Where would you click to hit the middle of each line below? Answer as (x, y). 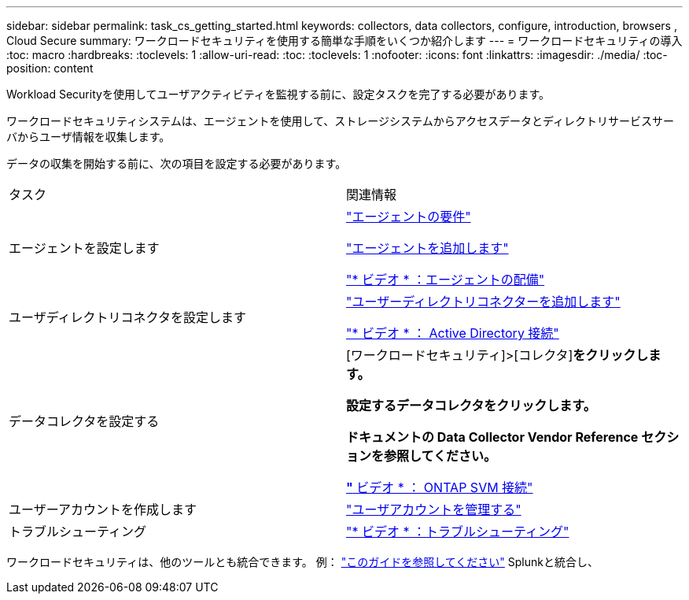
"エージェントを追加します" (427, 248)
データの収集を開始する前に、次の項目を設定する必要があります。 (177, 163)
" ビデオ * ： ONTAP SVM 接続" (440, 487)
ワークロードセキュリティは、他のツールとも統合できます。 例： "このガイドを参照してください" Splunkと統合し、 (302, 562)
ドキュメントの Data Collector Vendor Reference (492, 437)
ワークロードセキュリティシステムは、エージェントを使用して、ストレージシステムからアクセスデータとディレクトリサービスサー (340, 121)
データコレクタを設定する (84, 421)
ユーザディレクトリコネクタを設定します (127, 317)
